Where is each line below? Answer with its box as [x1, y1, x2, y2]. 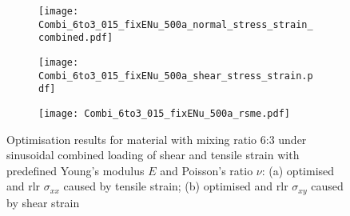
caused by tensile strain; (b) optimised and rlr [63, 178, 288, 194]
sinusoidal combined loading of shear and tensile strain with [6, 146, 300, 163]
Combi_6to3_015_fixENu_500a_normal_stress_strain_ [38, 18, 313, 30]
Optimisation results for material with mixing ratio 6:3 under [6, 130, 307, 147]
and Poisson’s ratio [160, 162, 253, 178]
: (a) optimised [261, 162, 335, 178]
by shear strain [6, 194, 80, 210]
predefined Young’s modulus [6, 162, 145, 178]
